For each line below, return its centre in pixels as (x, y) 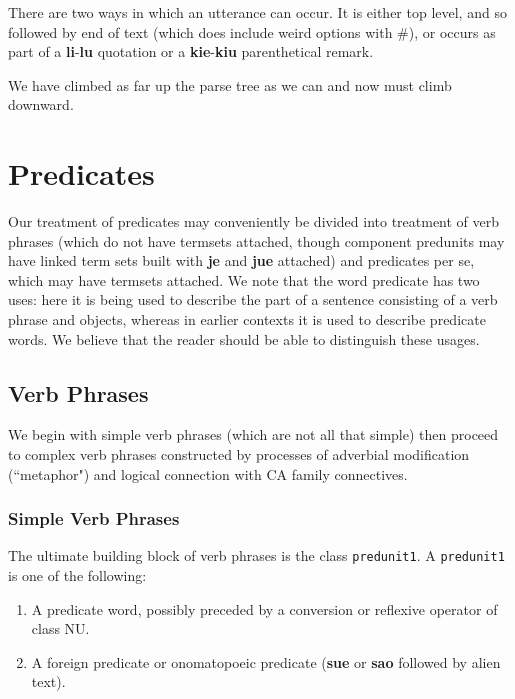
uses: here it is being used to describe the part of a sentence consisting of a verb (253, 299)
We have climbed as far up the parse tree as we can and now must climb (230, 84)
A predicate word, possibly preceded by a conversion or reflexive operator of (264, 608)
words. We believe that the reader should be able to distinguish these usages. (244, 338)
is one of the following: (77, 575)
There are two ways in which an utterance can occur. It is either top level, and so (257, 12)
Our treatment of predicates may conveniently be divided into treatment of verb (254, 221)
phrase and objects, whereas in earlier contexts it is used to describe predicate (247, 319)
